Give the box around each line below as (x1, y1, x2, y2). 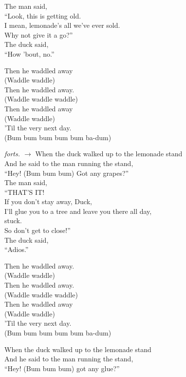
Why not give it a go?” (4, 29, 73, 40)
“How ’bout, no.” (4, 48, 55, 59)
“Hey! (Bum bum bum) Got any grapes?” (4, 168, 129, 178)
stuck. (4, 215, 22, 226)
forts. (4, 148, 20, 159)
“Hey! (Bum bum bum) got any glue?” (4, 363, 120, 373)
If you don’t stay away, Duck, (4, 196, 92, 207)
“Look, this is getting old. (4, 10, 81, 21)
